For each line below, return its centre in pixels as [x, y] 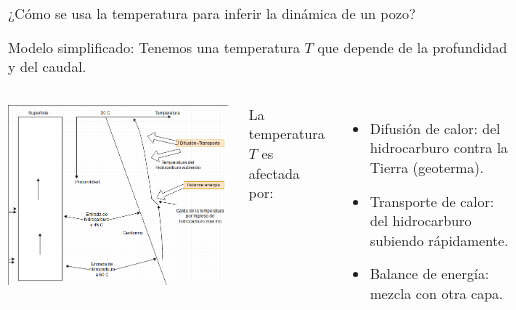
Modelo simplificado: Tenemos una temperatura [154, 46]
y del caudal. [47, 66]
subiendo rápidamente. [439, 239]
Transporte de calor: [431, 200]
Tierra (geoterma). [426, 166]
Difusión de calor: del [435, 127]
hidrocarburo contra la [438, 147]
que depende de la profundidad [412, 46]
